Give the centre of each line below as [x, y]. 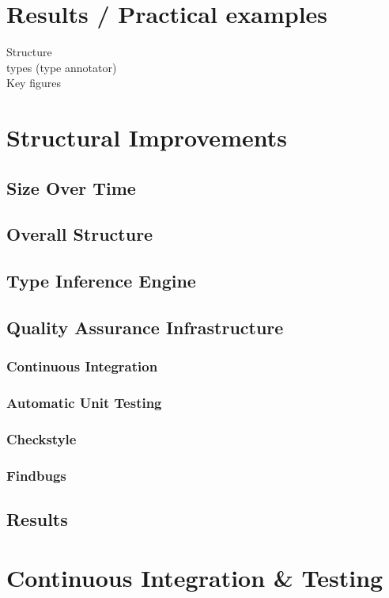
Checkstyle [42, 439]
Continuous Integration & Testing [195, 577]
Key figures [34, 83]
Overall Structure [80, 234]
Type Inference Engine [101, 281]
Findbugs [36, 475]
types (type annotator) [62, 67]
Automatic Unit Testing [84, 403]
